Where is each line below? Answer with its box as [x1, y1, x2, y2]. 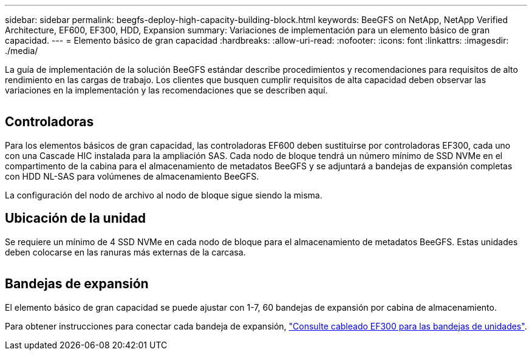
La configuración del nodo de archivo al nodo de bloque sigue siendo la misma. [5, 189, 322, 200]
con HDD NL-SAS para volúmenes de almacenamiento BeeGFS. [5, 171, 259, 181]
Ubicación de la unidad [5, 211, 146, 226]
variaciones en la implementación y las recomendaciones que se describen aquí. [5, 85, 328, 95]
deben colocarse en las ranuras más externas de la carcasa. [5, 246, 246, 257]
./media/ [5, 46, 38, 56]
